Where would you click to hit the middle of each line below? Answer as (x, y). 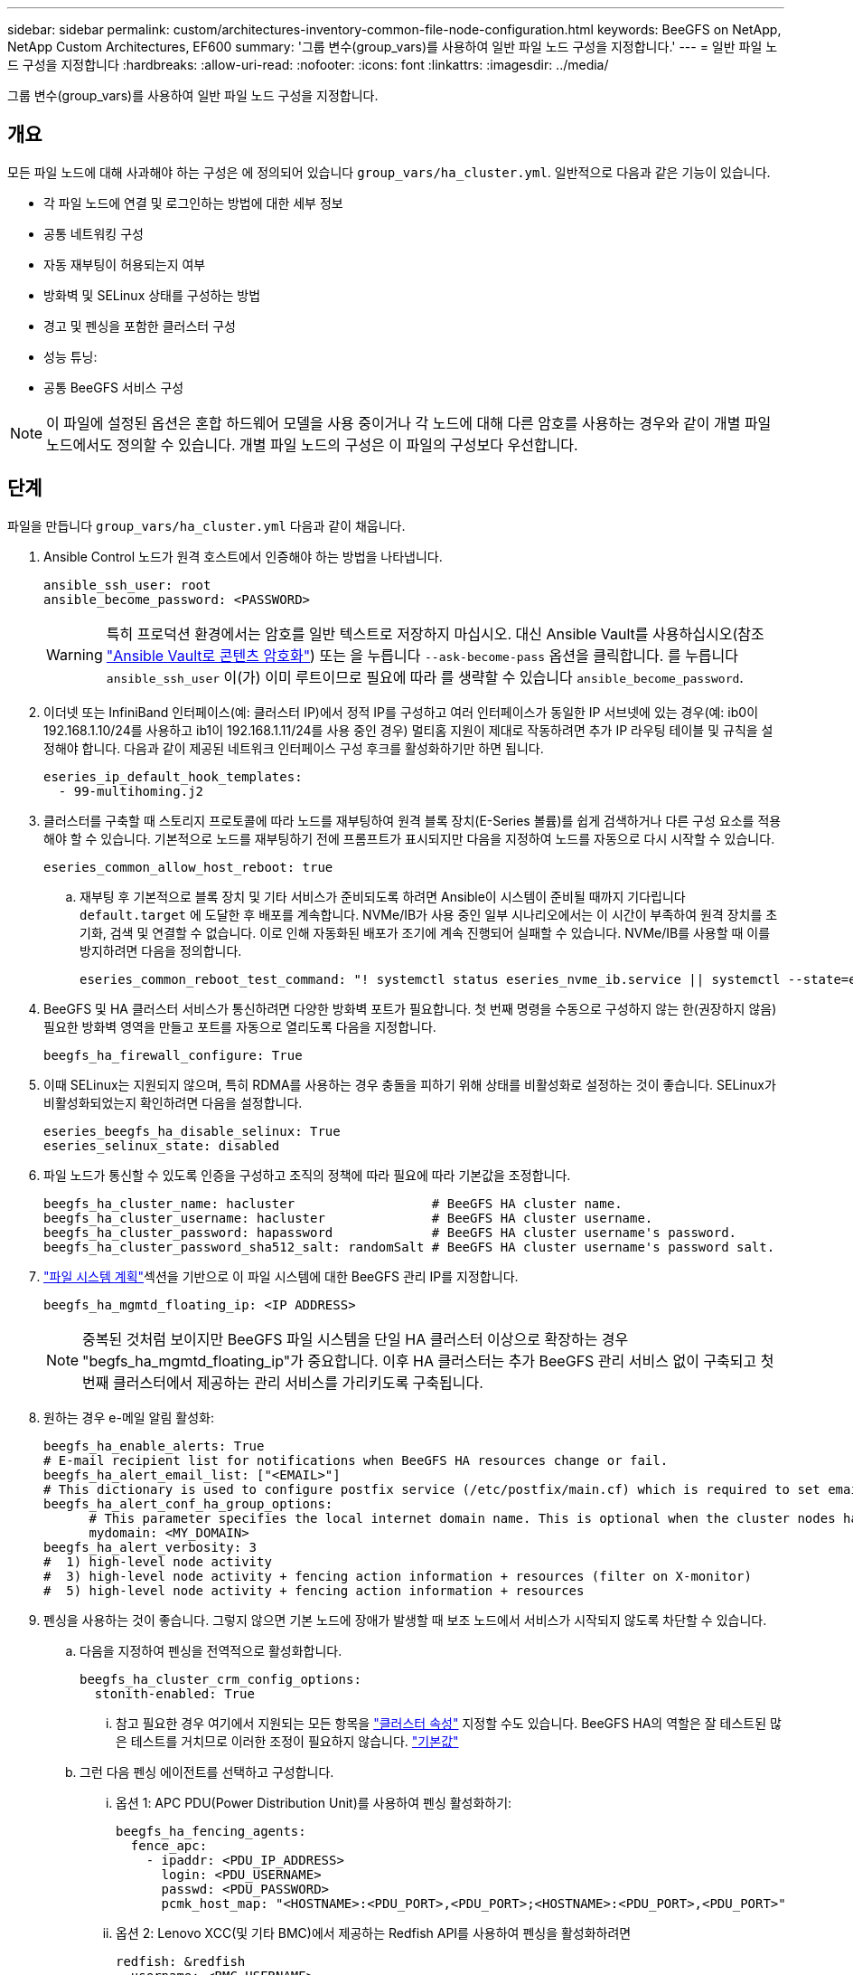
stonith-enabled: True (174, 1693)
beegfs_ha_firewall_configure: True (173, 1055)
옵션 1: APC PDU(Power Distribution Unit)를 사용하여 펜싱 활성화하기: (314, 1802)
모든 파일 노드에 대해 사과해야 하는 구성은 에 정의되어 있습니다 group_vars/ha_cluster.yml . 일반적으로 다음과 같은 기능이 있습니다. (389, 172)
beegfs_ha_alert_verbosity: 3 (150, 1547)
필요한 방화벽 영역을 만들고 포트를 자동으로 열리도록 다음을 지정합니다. (240, 1026)
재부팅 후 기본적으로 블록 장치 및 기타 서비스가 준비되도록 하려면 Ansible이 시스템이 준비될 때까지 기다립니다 (383, 896)
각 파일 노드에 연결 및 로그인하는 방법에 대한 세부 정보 (193, 203)
